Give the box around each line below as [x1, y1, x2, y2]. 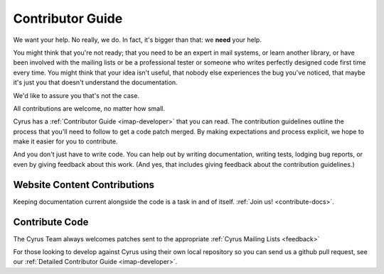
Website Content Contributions [13, 178, 155, 191]
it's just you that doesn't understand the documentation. [13, 78, 178, 87]
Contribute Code [13, 216, 89, 228]
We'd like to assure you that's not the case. [13, 91, 140, 99]
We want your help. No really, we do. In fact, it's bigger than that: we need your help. [13, 35, 262, 44]
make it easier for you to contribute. [13, 137, 118, 146]
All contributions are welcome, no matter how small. [13, 104, 166, 113]
